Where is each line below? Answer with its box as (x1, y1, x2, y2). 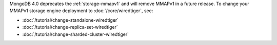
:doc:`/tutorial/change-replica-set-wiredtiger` (22, 24, 118, 30)
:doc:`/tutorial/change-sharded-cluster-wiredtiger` (22, 31, 129, 37)
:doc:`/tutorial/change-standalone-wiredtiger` (22, 17, 119, 23)
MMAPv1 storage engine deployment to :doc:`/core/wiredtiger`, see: (9, 8, 153, 14)
